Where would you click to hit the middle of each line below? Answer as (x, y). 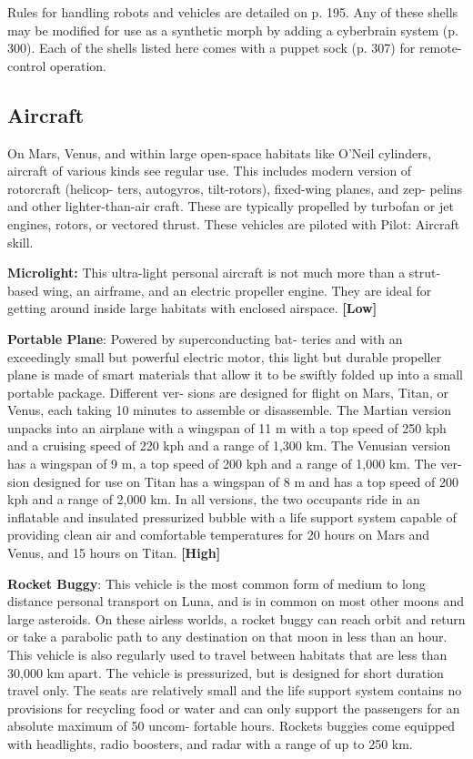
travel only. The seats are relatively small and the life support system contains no (235, 690)
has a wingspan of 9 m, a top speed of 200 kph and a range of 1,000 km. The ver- (235, 464)
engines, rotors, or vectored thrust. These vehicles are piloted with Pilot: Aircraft (234, 223)
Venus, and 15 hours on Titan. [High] (114, 553)
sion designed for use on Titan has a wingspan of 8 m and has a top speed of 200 (233, 481)
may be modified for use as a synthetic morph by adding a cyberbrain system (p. (233, 30)
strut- (425, 273)
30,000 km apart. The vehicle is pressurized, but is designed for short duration (226, 672)
